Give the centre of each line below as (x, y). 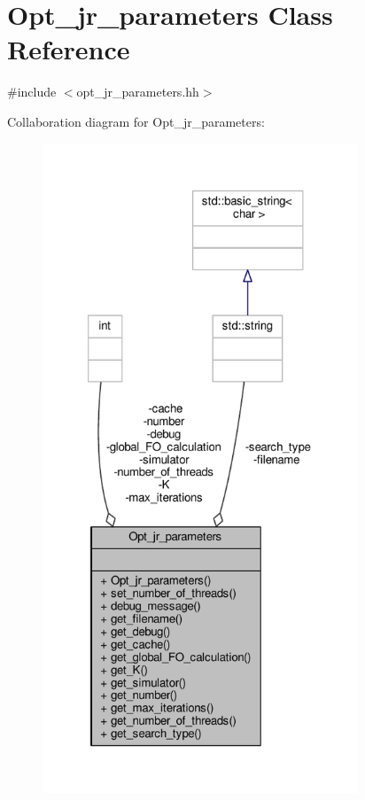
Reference (69, 49)
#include (32, 92)
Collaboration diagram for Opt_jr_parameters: (136, 121)
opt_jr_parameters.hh (138, 92)
